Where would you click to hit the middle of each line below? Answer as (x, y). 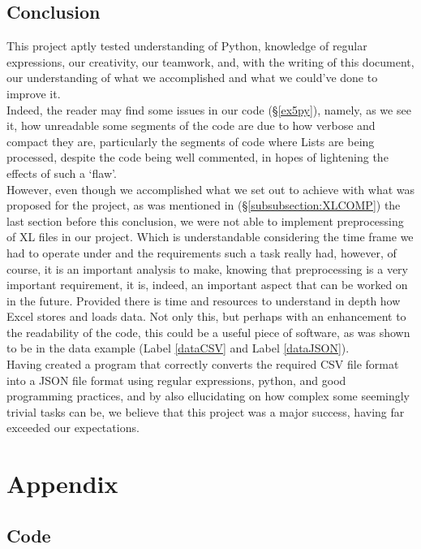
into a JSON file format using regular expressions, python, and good (176, 380)
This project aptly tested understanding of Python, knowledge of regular (187, 46)
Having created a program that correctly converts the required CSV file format (203, 364)
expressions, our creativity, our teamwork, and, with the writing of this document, (210, 61)
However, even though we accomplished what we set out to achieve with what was (211, 189)
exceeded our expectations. (73, 428)
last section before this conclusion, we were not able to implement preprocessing (205, 220)
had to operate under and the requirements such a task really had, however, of (202, 252)
